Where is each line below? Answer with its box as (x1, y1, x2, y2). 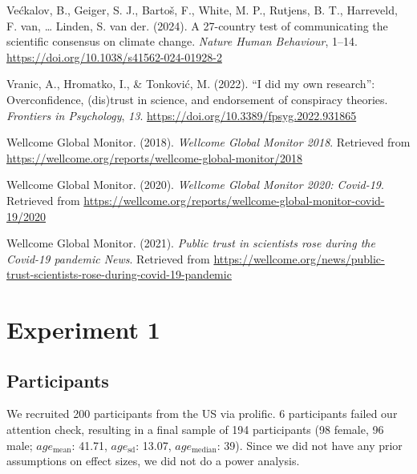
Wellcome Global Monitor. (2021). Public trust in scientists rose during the (6, 235, 375, 251)
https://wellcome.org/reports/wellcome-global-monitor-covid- (83, 191, 385, 208)
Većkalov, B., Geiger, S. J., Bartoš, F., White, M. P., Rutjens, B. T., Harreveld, (6, 2, 398, 18)
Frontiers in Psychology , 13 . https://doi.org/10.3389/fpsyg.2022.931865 (6, 106, 357, 123)
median (191, 446, 217, 455)
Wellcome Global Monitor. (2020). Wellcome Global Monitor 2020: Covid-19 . (6, 176, 384, 193)
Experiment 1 (6, 313, 160, 346)
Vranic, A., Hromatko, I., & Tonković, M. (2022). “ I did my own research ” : (6, 75, 375, 92)
